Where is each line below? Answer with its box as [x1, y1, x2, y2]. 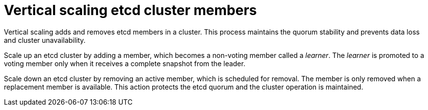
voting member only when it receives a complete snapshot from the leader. [4, 59, 246, 68]
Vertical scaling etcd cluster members [4, 2, 257, 18]
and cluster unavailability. [4, 36, 86, 44]
